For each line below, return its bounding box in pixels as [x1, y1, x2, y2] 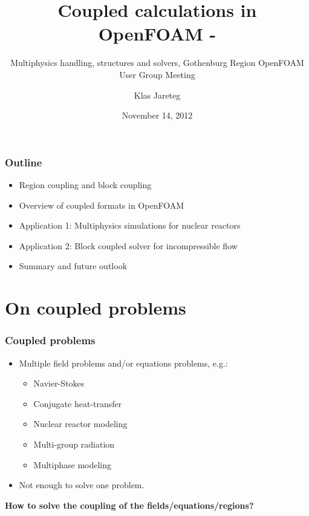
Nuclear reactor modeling [33, 417, 128, 430]
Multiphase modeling [33, 458, 112, 471]
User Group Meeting [119, 68, 195, 80]
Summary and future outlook [19, 260, 128, 272]
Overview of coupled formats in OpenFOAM [19, 198, 184, 211]
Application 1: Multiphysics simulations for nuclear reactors [19, 219, 241, 232]
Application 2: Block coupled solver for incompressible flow [19, 239, 238, 252]
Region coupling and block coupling [19, 178, 152, 191]
